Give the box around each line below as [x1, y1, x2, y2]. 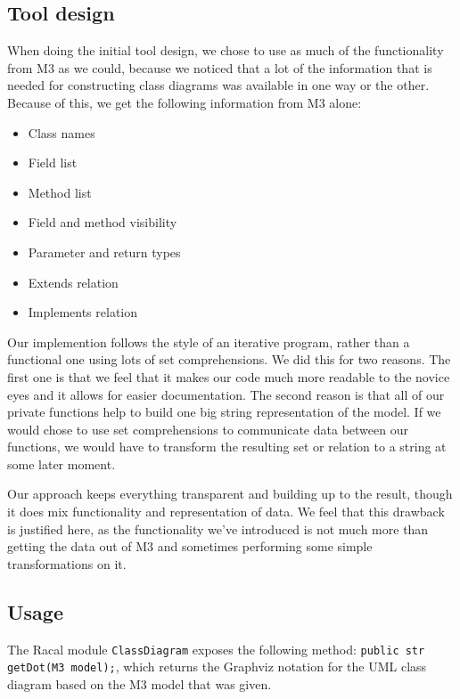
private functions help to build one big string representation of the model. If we [7, 402, 441, 421]
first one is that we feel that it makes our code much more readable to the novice [7, 367, 450, 386]
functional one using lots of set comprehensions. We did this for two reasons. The [7, 350, 451, 369]
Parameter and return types [28, 242, 181, 261]
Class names [28, 123, 95, 142]
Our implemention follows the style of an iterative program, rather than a [7, 332, 410, 351]
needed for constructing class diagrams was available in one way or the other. [7, 76, 430, 94]
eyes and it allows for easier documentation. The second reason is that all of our [7, 385, 445, 403]
